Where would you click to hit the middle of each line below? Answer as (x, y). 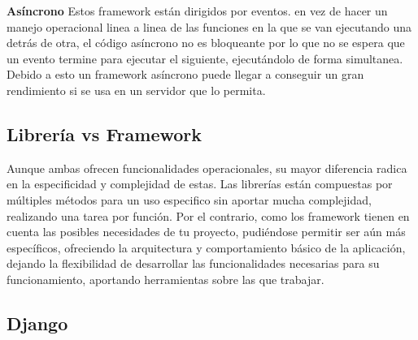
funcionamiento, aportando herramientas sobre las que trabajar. (165, 279)
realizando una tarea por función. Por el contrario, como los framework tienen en (208, 215)
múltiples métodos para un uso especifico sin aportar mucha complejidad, (189, 199)
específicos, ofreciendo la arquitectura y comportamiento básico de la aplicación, (206, 247)
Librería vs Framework (104, 133)
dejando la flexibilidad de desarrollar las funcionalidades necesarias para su (193, 263)
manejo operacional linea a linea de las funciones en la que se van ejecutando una (209, 26)
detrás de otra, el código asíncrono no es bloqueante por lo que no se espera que (206, 43)
